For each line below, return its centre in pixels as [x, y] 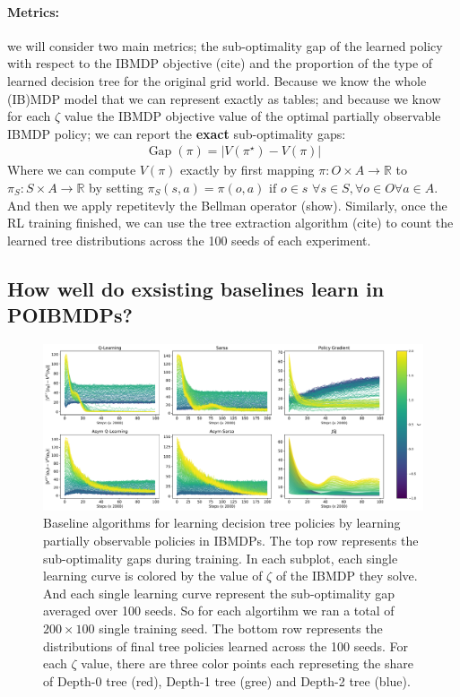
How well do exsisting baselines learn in [196, 288]
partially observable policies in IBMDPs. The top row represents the [231, 541]
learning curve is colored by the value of [153, 576]
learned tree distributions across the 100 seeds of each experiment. [189, 240]
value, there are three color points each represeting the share [247, 663]
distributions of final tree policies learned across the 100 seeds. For [226, 645]
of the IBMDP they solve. [347, 576]
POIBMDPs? [70, 315]
